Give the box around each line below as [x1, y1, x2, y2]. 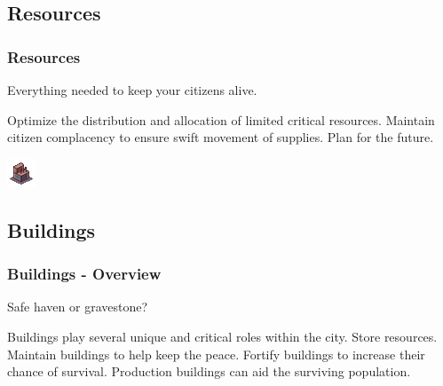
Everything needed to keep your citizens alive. [7, 81, 257, 98]
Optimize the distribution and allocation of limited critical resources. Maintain [7, 110, 435, 129]
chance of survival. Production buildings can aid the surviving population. [7, 362, 411, 381]
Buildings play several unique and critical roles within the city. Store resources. [7, 327, 438, 345]
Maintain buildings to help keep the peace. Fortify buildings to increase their [7, 344, 425, 363]
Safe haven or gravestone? [7, 297, 148, 316]
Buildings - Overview [7, 263, 162, 285]
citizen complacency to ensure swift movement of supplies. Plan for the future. [7, 128, 434, 146]
